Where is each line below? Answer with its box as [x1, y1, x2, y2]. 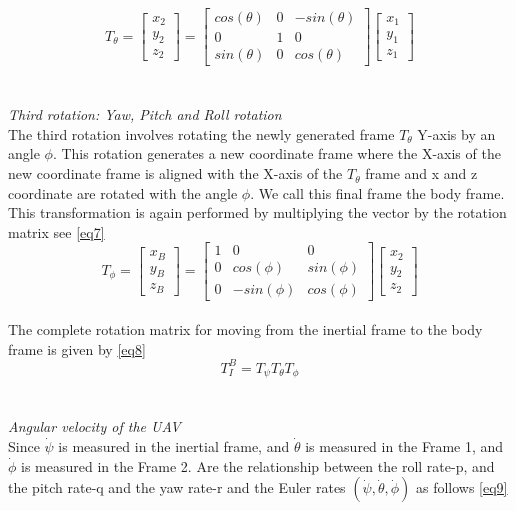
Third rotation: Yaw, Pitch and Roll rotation [8, 104, 282, 125]
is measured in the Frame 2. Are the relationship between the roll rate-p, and [21, 455, 495, 476]
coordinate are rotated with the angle [8, 182, 238, 203]
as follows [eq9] [415, 477, 508, 498]
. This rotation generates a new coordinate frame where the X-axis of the [52, 143, 501, 164]
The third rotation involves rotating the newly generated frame [8, 123, 395, 144]
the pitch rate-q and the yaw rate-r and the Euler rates [8, 477, 346, 498]
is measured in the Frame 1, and [305, 436, 504, 457]
